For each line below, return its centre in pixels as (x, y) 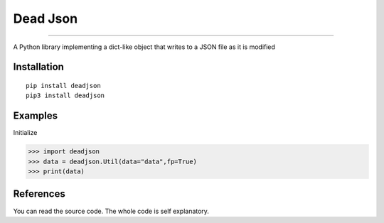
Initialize (25, 133)
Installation (38, 67)
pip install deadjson (63, 86)
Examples (36, 116)
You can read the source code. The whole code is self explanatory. (111, 211)
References (39, 194)
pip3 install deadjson (65, 96)
